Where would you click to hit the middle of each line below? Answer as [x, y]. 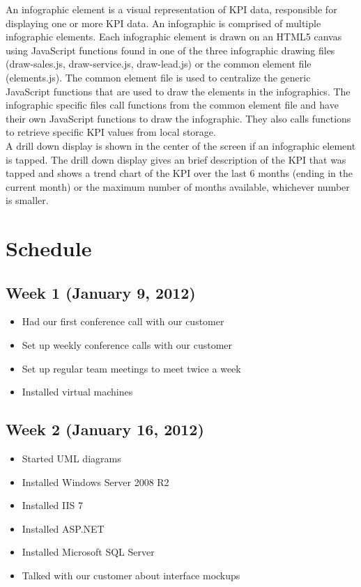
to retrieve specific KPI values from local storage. [111, 132]
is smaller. [27, 200]
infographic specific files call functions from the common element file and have [172, 105]
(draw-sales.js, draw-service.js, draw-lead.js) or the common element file [159, 64]
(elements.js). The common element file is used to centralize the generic [158, 77]
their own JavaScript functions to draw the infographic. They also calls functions [178, 118]
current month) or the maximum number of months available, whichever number [178, 186]
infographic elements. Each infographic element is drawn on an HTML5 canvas [174, 37]
